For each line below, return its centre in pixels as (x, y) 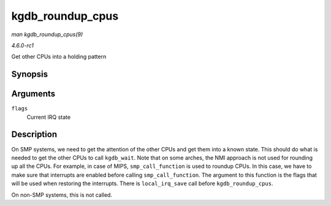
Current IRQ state (48, 117)
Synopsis (30, 74)
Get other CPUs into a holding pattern (59, 57)
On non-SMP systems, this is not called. (62, 195)
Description (34, 135)
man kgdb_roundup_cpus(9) (47, 34)
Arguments (33, 94)
